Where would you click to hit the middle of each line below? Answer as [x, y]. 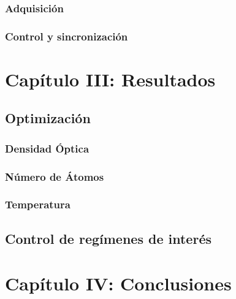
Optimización [48, 118]
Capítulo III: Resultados [110, 79]
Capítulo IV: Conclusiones [118, 283]
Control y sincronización [67, 36]
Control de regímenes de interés [108, 238]
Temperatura [38, 204]
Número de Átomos [55, 176]
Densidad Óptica [47, 148]
